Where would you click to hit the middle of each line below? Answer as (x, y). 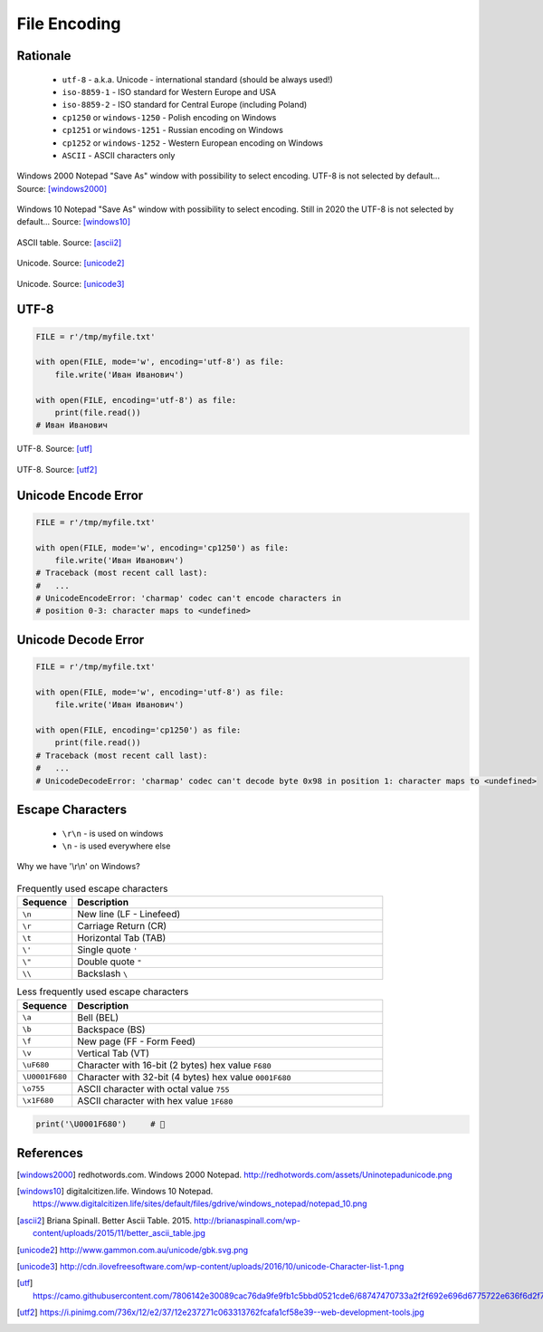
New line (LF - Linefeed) (129, 915)
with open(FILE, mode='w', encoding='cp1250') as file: (162, 547)
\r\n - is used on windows (113, 833)
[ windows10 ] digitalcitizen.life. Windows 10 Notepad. (115, 1191)
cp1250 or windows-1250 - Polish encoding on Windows (169, 117)
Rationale (44, 56)
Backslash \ (103, 973)
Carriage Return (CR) (122, 926)
